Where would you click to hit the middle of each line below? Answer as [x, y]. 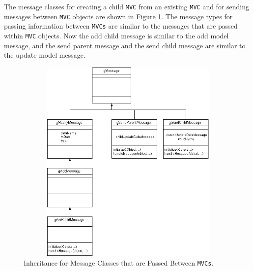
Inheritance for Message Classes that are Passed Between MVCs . [119, 263]
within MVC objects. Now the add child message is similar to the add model [116, 35]
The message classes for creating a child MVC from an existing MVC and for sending [127, 6]
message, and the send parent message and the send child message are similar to [125, 45]
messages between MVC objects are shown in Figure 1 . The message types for [118, 16]
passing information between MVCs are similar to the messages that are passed [121, 26]
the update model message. [45, 55]
